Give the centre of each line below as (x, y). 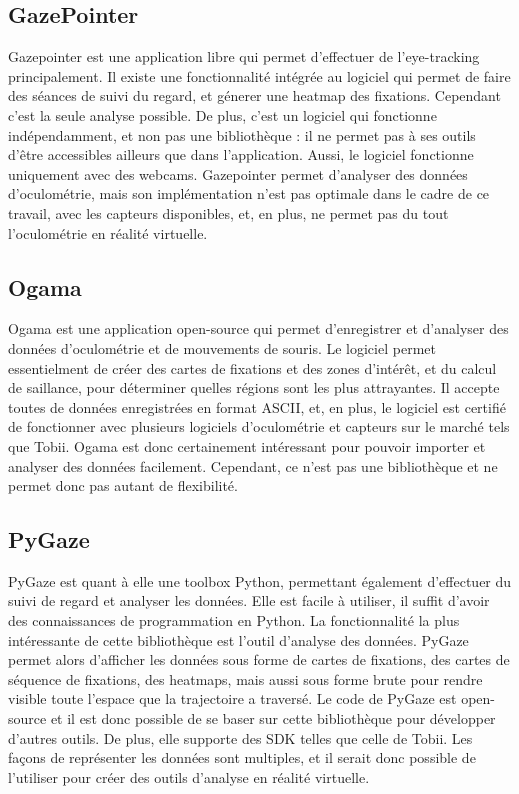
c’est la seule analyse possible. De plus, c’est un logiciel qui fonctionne (222, 114)
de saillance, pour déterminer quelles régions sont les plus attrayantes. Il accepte (254, 387)
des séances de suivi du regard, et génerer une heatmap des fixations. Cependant (254, 95)
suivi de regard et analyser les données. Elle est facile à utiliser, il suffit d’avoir (249, 600)
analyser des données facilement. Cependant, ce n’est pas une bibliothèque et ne (253, 465)
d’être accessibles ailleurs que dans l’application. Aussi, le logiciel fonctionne (241, 154)
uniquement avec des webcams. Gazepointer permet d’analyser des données (238, 173)
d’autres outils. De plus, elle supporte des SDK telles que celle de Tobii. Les (240, 737)
